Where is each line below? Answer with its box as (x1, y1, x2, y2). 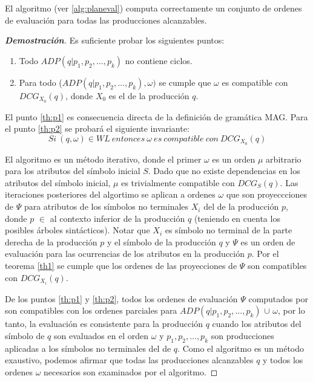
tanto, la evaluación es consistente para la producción (5, 317, 203, 330)
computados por (248, 292, 308, 305)
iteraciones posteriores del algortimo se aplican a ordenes (5, 188, 216, 201)
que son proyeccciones (226, 188, 308, 201)
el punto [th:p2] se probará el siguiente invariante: (5, 122, 189, 135)
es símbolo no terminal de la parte (165, 224, 292, 236)
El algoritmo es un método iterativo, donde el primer (5, 152, 202, 165)
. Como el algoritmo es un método (177, 342, 305, 354)
